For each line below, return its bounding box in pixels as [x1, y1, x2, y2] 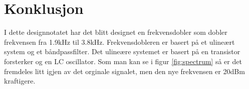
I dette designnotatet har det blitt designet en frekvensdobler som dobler [4, 27, 227, 37]
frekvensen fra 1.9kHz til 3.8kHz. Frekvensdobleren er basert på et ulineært [4, 36, 235, 47]
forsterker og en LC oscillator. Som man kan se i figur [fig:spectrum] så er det [4, 56, 242, 66]
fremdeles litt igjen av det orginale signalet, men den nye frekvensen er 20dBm [4, 66, 245, 76]
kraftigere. [4, 76, 36, 86]
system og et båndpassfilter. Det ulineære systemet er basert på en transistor [4, 46, 240, 57]
